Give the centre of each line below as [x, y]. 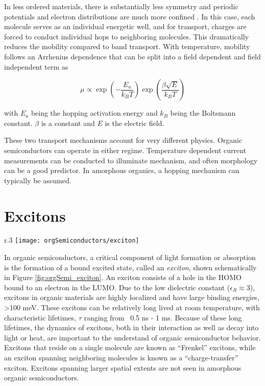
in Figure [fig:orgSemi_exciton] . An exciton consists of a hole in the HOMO [123, 277]
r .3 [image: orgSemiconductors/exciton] [72, 240]
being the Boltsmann [203, 113]
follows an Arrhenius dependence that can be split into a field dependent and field [132, 56]
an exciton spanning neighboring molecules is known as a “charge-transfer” [121, 358]
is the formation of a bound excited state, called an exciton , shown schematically [130, 267]
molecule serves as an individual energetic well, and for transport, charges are [125, 26]
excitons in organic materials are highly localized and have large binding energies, [132, 297]
